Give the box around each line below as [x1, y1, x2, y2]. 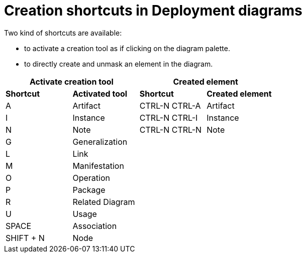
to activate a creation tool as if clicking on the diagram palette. [24, 44, 230, 53]
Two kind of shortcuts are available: [4, 28, 122, 37]
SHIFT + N [6, 232, 45, 243]
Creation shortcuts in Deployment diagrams [4, 2, 302, 19]
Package [72, 184, 106, 195]
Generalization [72, 136, 128, 147]
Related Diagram [72, 196, 135, 207]
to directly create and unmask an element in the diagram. [24, 59, 213, 68]
